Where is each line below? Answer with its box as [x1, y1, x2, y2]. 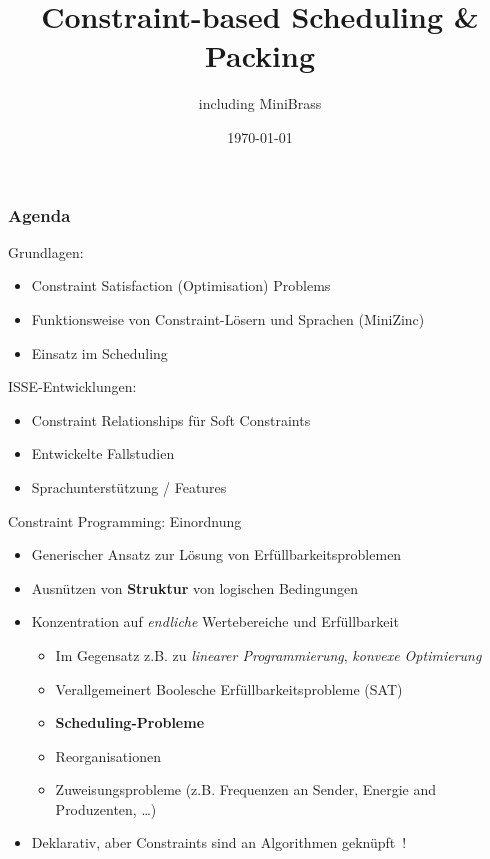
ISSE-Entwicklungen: [8, 376, 137, 397]
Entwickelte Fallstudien [31, 443, 175, 464]
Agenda [8, 202, 71, 227]
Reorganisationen [55, 745, 161, 766]
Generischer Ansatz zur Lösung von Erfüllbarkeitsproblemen [31, 544, 402, 565]
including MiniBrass [198, 93, 322, 114]
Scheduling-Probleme [55, 712, 205, 733]
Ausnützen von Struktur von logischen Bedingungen [31, 577, 359, 598]
